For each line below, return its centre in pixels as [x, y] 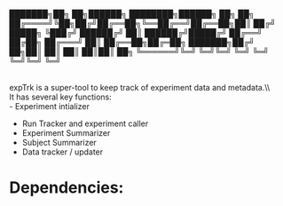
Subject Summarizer [59, 143]
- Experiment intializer [50, 106]
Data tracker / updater [63, 152]
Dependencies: [67, 188]
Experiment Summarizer [66, 133]
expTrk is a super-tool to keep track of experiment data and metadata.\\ [140, 87]
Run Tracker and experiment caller [85, 123]
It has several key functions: [61, 97]
